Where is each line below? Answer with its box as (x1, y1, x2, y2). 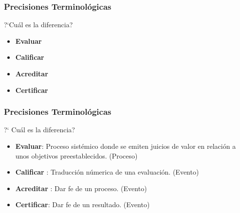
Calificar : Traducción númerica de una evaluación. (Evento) (15, 167, 199, 177)
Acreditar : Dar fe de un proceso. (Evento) (15, 183, 147, 193)
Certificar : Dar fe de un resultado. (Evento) (15, 199, 150, 210)
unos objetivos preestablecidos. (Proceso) (15, 150, 138, 160)
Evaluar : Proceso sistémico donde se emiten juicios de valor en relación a (15, 141, 236, 151)
